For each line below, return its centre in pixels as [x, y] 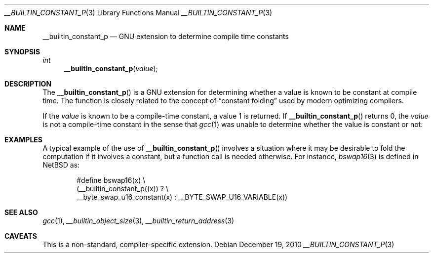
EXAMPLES [23, 140]
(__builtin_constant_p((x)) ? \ [122, 189]
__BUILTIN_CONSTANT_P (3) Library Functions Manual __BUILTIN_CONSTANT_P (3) [138, 13]
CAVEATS [21, 236]
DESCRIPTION [28, 84]
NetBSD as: [61, 165]
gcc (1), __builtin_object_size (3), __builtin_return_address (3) [138, 221]
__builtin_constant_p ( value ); [111, 68]
